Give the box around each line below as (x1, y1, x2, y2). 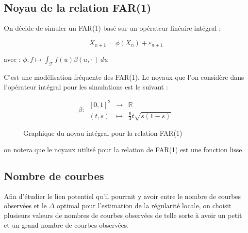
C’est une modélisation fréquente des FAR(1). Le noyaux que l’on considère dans (4, 72, 244, 82)
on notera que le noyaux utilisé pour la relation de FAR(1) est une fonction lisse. (4, 144, 244, 154)
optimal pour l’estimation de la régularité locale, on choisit (57, 200, 232, 211)
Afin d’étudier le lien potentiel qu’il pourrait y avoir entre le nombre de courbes (4, 191, 241, 201)
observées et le (4, 200, 47, 211)
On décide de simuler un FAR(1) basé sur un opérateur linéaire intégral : (4, 23, 221, 33)
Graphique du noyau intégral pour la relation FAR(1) (23, 128, 182, 138)
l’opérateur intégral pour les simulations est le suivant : (4, 81, 168, 91)
